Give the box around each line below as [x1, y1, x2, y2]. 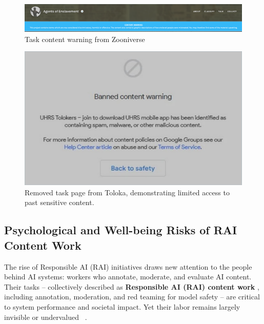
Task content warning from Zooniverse [25, 33, 145, 44]
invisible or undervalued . [4, 311, 87, 322]
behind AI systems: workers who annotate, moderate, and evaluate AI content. [4, 271, 252, 282]
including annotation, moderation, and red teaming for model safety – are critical [4, 291, 260, 302]
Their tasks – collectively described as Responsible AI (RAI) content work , [4, 281, 259, 292]
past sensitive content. [25, 197, 94, 208]
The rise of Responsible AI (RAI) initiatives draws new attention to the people [4, 261, 252, 272]
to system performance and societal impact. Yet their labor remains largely [4, 301, 240, 312]
